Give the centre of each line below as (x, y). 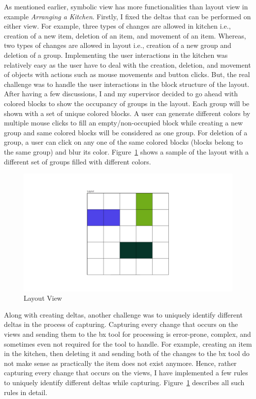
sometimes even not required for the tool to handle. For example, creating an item (128, 343)
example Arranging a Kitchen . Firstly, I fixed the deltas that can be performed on (128, 16)
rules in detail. (26, 392)
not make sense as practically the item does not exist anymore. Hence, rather (120, 363)
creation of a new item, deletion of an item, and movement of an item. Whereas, (125, 35)
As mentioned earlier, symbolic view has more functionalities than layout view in (126, 6)
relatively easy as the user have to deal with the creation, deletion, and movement (128, 64)
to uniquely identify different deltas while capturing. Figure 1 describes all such (124, 382)
